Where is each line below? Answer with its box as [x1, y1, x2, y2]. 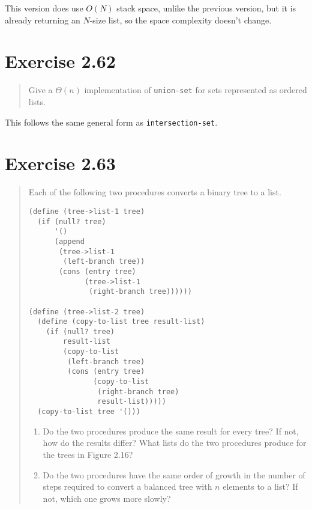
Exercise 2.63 [5, 151, 116, 175]
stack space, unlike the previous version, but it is [116, 2, 296, 14]
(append [54, 237, 85, 246]
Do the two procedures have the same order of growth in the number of [43, 468, 305, 481]
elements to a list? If [223, 480, 298, 493]
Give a [28, 84, 53, 96]
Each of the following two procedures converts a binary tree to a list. [28, 186, 281, 198]
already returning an [5, 13, 80, 26]
